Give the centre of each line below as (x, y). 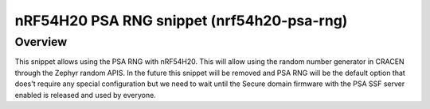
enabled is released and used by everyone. (86, 95)
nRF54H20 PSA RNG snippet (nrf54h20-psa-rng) (181, 21)
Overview (41, 42)
